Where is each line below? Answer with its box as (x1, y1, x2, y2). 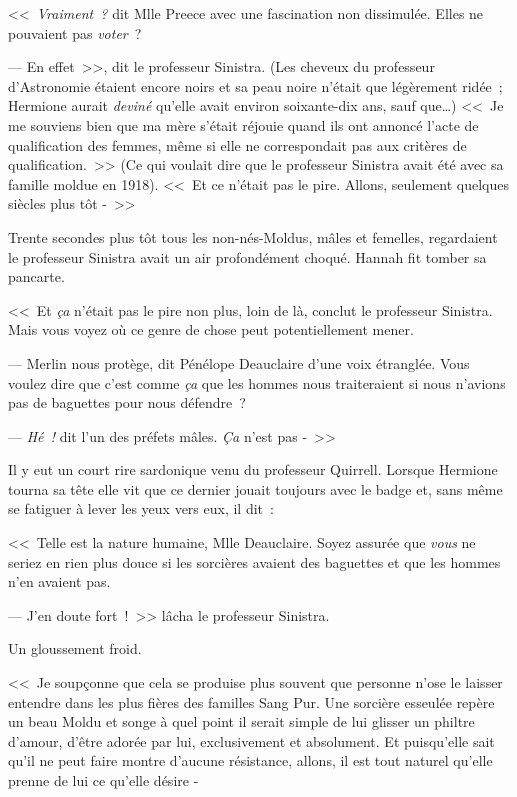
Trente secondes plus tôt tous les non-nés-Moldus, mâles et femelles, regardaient (8, 226, 498, 247)
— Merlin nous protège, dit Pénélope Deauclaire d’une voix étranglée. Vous (8, 352, 470, 373)
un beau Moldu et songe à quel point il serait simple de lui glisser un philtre (8, 711, 475, 732)
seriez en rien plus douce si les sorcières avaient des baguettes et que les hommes (8, 551, 501, 572)
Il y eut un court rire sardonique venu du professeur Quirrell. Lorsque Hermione (8, 459, 498, 480)
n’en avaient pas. (8, 571, 111, 592)
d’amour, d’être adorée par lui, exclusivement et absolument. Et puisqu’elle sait (8, 730, 495, 751)
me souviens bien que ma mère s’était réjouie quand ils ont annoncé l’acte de (8, 114, 479, 135)
